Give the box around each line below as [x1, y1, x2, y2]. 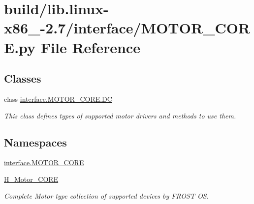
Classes [4, 71, 41, 86]
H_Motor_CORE [4, 174, 59, 184]
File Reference [40, 37, 140, 57]
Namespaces [4, 134, 67, 149]
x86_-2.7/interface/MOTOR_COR [4, 18, 251, 38]
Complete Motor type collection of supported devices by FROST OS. [4, 190, 209, 201]
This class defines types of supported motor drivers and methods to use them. [4, 110, 236, 120]
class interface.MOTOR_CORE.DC [4, 93, 112, 104]
